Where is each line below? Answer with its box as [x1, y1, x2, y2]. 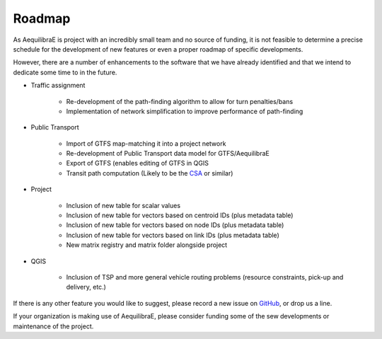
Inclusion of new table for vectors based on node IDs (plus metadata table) [66, 221, 284, 229]
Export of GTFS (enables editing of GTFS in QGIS [66, 159, 209, 168]
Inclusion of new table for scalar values [66, 201, 180, 209]
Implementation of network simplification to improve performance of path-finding [66, 107, 303, 115]
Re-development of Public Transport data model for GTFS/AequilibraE [66, 149, 270, 158]
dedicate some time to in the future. [13, 68, 117, 76]
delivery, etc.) [66, 283, 106, 292]
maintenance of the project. [13, 322, 94, 331]
